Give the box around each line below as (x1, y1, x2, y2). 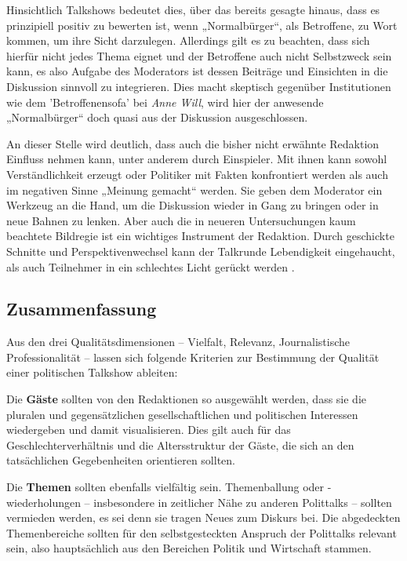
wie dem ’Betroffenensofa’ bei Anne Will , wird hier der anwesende (6, 93, 324, 110)
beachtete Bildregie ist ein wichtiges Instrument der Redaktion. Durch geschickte (6, 228, 394, 244)
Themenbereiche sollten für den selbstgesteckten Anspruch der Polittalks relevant (6, 524, 397, 541)
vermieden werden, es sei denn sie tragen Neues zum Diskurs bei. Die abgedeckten (6, 509, 401, 526)
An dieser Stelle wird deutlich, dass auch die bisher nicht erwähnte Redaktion (6, 135, 380, 151)
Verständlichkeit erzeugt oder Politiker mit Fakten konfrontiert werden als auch (6, 166, 388, 182)
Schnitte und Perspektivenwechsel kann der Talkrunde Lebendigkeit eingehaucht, (6, 242, 395, 259)
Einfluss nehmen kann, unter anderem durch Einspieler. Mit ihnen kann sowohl (6, 151, 387, 167)
